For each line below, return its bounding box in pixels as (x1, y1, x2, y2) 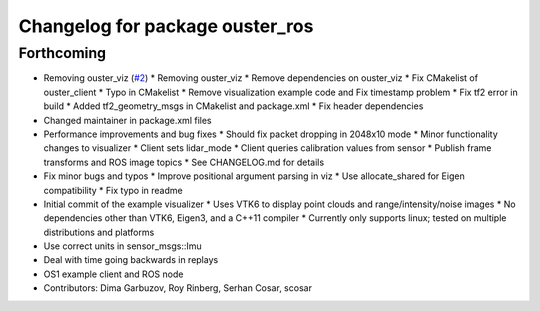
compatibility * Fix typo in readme (43, 184, 184, 196)
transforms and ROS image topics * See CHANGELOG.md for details (43, 156, 325, 168)
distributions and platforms (43, 226, 155, 238)
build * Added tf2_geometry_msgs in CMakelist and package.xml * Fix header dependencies (43, 100, 424, 112)
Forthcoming (18, 44, 107, 62)
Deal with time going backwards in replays (43, 254, 219, 266)
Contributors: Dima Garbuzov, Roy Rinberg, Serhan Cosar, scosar (43, 282, 312, 294)
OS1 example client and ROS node (43, 268, 184, 280)
